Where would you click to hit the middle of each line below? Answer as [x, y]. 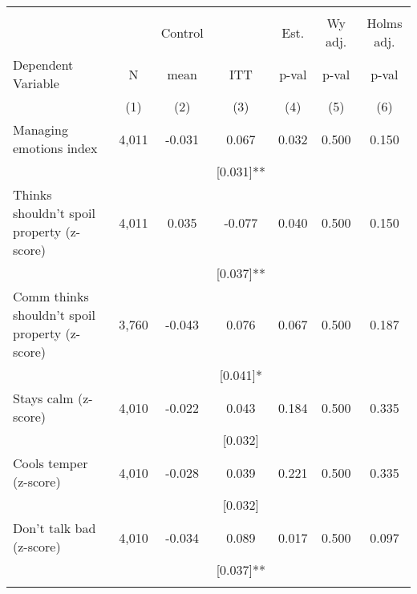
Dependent [43, 65]
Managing [40, 129]
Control [182, 32]
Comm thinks [51, 296]
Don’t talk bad [55, 528]
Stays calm [43, 398]
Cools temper [51, 463]
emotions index [55, 148]
